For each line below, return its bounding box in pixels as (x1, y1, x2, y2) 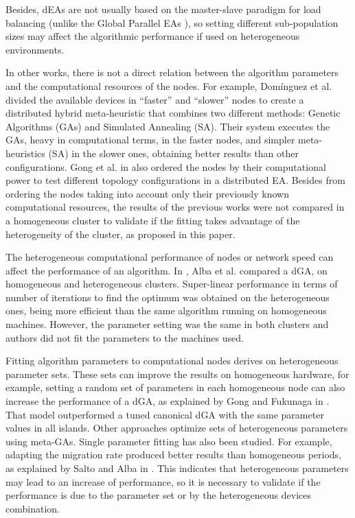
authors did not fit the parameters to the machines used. (5, 330, 244, 344)
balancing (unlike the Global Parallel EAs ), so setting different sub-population (5, 15, 339, 30)
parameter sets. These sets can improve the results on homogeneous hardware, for (5, 366, 350, 381)
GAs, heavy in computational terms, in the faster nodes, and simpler (5, 132, 295, 147)
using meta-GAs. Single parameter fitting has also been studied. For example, (5, 434, 332, 448)
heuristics (5, 145, 45, 160)
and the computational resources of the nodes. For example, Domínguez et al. (5, 78, 332, 93)
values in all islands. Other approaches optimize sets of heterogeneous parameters (5, 421, 348, 435)
